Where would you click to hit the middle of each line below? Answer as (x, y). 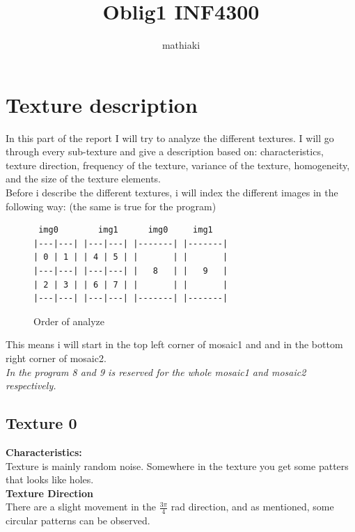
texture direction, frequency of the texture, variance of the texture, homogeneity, (178, 165)
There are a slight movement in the (81, 507)
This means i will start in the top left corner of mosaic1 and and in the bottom (174, 344)
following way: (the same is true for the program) (111, 206)
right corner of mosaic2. (56, 358)
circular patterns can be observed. (78, 521)
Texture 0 (41, 423)
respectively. (31, 385)
